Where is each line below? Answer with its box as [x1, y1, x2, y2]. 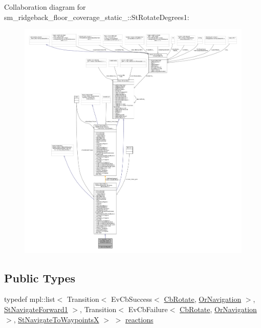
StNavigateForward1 [4, 303, 68, 314]
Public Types [4, 270, 76, 285]
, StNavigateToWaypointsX [13, 314, 99, 324]
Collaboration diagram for [4, 2, 86, 12]
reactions [125, 314, 154, 324]
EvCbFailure [128, 303, 168, 314]
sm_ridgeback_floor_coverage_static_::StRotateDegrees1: [4, 11, 189, 22]
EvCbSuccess [111, 294, 153, 304]
